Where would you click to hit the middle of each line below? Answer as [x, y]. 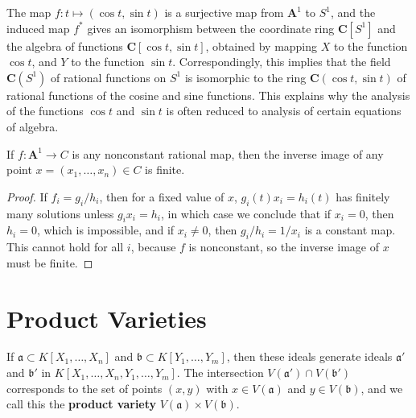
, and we [382, 388]
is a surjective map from [224, 12]
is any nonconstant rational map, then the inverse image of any [228, 153]
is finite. [165, 170]
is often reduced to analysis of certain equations [284, 111]
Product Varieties [107, 318]
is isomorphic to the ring [245, 77]
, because [153, 247]
